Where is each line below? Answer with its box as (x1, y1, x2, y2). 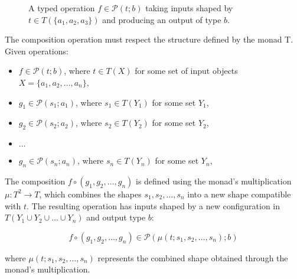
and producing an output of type (102, 13, 221, 25)
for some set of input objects (135, 64, 238, 77)
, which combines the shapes (39, 187, 142, 200)
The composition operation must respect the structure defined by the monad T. (5, 33, 293, 46)
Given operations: (5, 44, 68, 57)
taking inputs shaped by (145, 2, 233, 14)
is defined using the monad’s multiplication (135, 174, 292, 187)
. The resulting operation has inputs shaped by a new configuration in (26, 199, 280, 212)
